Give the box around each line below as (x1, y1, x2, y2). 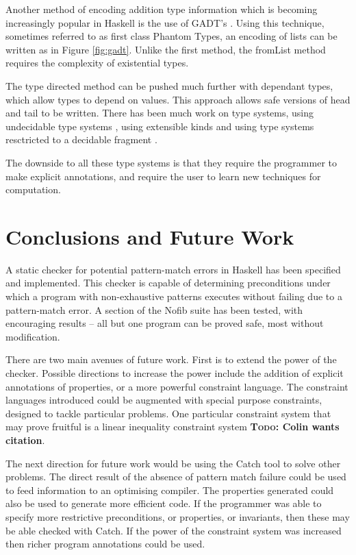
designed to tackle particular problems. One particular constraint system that (5, 406, 331, 420)
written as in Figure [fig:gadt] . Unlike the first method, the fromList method (5, 42, 326, 56)
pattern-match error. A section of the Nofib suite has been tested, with (5, 302, 303, 317)
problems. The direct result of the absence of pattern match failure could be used (5, 469, 346, 484)
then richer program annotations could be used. (5, 536, 205, 551)
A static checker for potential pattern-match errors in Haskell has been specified (5, 262, 341, 276)
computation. (5, 182, 61, 197)
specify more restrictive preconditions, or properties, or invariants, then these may (5, 509, 350, 523)
